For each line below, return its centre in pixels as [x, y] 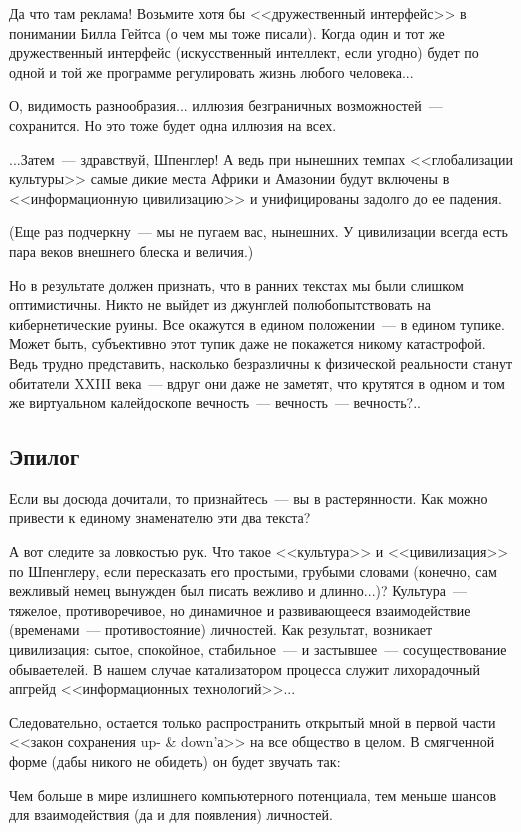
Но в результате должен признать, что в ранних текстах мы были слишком [236, 284]
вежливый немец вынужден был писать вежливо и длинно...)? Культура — [238, 590]
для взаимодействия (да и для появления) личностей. [171, 814]
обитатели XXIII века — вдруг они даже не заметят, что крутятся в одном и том [257, 382]
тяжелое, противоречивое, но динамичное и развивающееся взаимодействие [240, 609]
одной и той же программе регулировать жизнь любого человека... [211, 71]
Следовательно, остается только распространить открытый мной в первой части [252, 721]
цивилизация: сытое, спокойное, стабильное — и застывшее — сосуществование [258, 649]
